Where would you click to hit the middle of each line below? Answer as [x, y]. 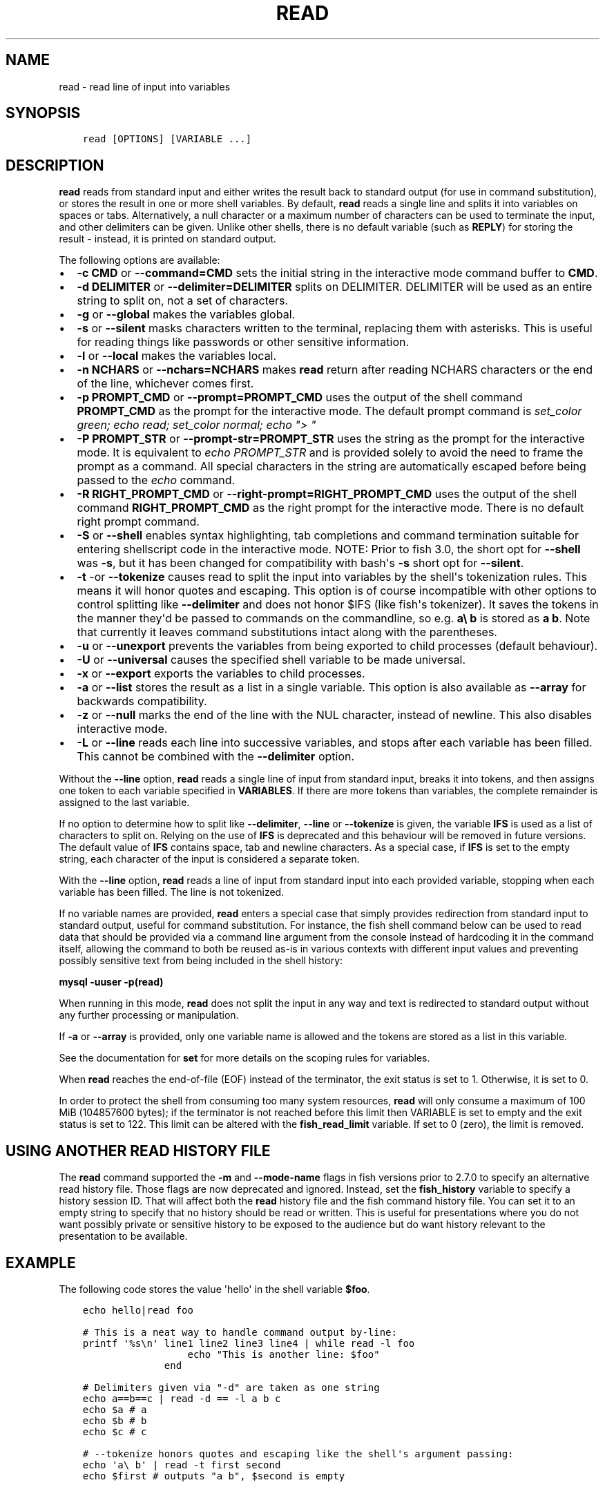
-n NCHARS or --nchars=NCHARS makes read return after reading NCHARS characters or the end [335, 370]
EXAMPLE [41, 1263]
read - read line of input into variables [145, 86]
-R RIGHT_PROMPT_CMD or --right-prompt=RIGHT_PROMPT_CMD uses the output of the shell [327, 494]
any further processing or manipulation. [149, 1015]
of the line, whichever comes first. [165, 384]
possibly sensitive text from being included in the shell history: [201, 961]
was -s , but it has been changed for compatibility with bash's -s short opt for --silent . [300, 563]
